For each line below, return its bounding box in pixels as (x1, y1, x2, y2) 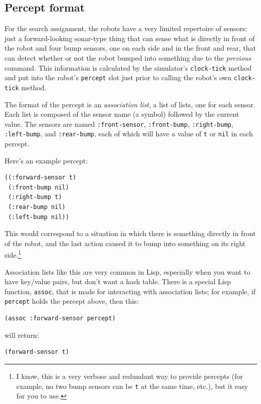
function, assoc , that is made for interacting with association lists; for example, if (5, 286, 256, 296)
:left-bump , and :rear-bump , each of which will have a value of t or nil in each (5, 128, 253, 139)
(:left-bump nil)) (8, 213, 69, 221)
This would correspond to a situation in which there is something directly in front (5, 228, 256, 239)
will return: (5, 329, 39, 340)
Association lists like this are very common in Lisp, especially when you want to (5, 266, 250, 277)
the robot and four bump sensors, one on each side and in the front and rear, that (5, 43, 256, 53)
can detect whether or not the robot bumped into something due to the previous (5, 52, 251, 63)
